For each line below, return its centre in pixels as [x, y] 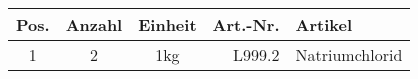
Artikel [324, 24]
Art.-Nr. [246, 24]
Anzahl [94, 24]
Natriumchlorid [349, 54]
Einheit [167, 24]
